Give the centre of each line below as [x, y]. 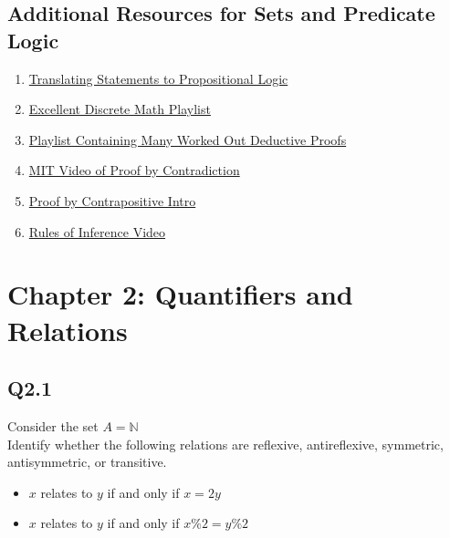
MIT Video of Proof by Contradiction [134, 170]
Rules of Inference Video [97, 231]
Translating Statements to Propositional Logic [158, 78]
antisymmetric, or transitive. [87, 462]
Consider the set [53, 425]
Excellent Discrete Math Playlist [120, 109]
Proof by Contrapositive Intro [112, 200]
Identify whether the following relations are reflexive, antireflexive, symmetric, [225, 444]
